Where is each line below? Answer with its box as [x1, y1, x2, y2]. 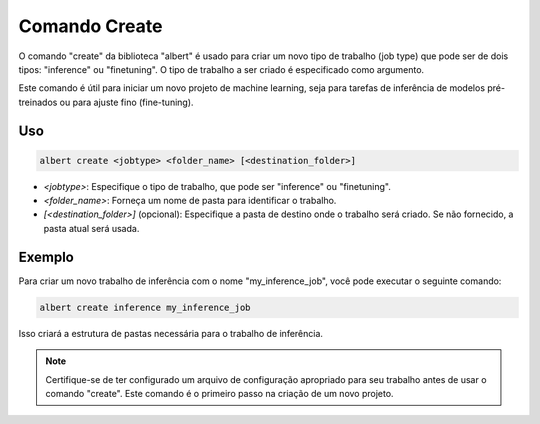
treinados [18, 96, 58, 108]
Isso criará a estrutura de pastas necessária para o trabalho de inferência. [18, 327, 324, 339]
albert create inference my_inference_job [39, 301, 251, 313]
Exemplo [18, 248, 74, 265]
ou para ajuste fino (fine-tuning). [59, 96, 194, 108]
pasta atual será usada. [43, 222, 140, 234]
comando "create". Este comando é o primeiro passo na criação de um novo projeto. [45, 387, 394, 399]
